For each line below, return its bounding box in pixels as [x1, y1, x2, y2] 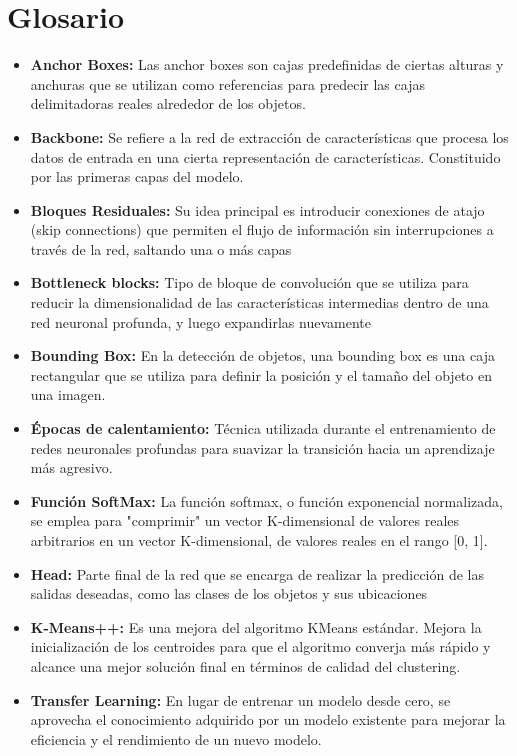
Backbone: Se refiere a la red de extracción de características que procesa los [30, 126, 509, 147]
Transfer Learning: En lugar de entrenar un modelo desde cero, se [30, 689, 451, 710]
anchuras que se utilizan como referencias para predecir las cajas [30, 73, 425, 94]
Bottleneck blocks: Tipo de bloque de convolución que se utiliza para [30, 272, 469, 293]
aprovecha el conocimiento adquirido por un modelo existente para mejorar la [30, 709, 506, 730]
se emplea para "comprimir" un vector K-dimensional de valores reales [30, 510, 460, 531]
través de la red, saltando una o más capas [30, 238, 292, 259]
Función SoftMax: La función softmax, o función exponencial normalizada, [30, 490, 503, 511]
